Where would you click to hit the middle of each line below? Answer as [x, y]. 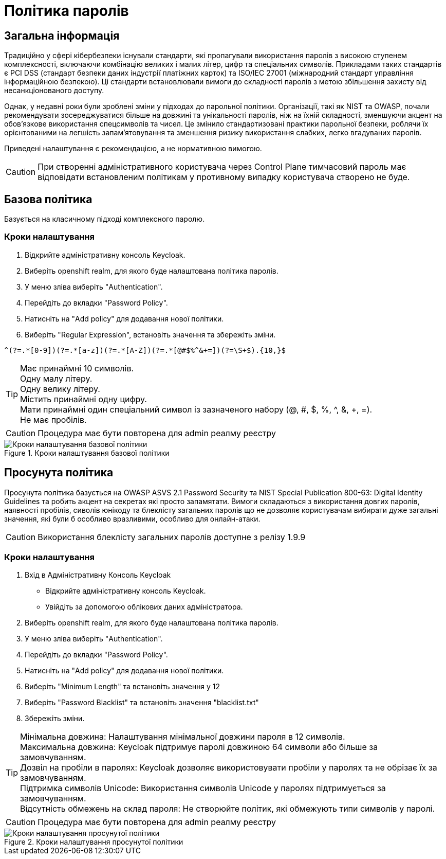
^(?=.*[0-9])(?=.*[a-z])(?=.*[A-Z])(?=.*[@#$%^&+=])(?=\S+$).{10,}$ [145, 350]
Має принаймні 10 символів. [77, 368]
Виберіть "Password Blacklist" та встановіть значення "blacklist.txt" [142, 703]
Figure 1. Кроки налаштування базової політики [87, 453]
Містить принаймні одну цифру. [83, 399]
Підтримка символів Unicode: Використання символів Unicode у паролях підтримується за [203, 788]
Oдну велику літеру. [60, 389]
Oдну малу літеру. [56, 378]
